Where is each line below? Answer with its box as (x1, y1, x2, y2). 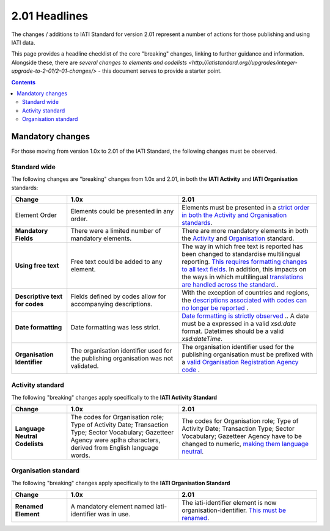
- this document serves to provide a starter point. (98, 67, 222, 75)
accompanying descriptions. (70, 299, 153, 308)
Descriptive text (15, 292, 63, 301)
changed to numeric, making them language (181, 440, 309, 449)
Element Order (15, 211, 57, 219)
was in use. (98, 510, 131, 519)
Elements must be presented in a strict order (181, 203, 310, 211)
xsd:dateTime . (181, 334, 223, 343)
